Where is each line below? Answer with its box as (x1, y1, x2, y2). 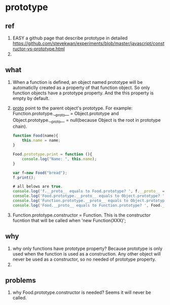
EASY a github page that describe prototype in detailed (12, 35, 128, 41)
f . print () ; (12, 175, 36, 180)
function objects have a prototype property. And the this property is (12, 90, 154, 96)
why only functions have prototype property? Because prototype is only (12, 245, 163, 251)
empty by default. (12, 95, 50, 101)
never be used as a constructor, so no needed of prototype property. (12, 256, 156, 262)
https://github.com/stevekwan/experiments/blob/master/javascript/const (12, 40, 164, 46)
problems (5, 276, 36, 284)
